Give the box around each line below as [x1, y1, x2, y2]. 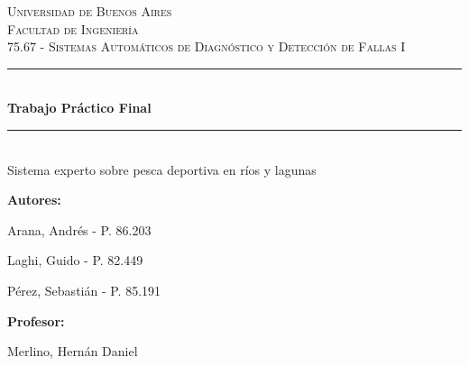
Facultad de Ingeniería [7, 19, 139, 38]
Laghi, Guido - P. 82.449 [7, 251, 143, 270]
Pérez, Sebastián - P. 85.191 [7, 280, 161, 299]
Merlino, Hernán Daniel [7, 342, 138, 361]
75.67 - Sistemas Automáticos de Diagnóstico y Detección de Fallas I [7, 37, 406, 56]
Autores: [7, 190, 61, 209]
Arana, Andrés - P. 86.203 [7, 220, 152, 239]
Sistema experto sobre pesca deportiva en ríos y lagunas [7, 160, 317, 178]
